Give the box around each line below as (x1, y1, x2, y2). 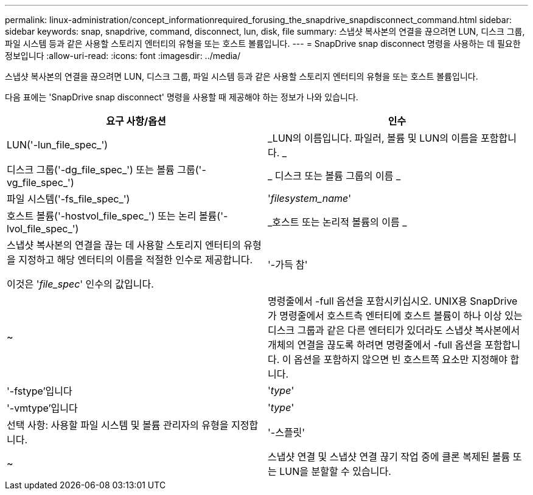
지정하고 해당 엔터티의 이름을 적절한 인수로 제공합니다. (18, 254, 253, 266)
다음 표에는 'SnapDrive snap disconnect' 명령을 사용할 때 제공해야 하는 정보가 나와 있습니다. (5, 92, 358, 102)
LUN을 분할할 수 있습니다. (279, 465, 391, 477)
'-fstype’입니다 (7, 385, 72, 397)
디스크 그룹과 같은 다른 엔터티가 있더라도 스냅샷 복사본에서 (268, 324, 520, 336)
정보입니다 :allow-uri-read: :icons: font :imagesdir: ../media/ (5, 50, 241, 61)
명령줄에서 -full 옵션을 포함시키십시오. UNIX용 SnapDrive (268, 295, 518, 307)
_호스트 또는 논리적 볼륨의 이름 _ (268, 216, 407, 228)
